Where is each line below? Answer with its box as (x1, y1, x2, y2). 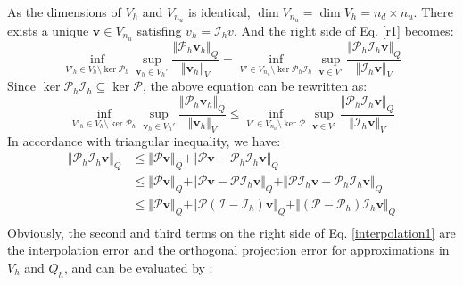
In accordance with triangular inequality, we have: (7, 131, 281, 150)
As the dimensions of (7, 3, 121, 20)
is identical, (188, 3, 251, 20)
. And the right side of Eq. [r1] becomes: (233, 20, 454, 39)
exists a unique (7, 20, 89, 39)
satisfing (136, 20, 182, 39)
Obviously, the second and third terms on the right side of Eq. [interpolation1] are (7, 223, 456, 241)
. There (413, 3, 453, 20)
